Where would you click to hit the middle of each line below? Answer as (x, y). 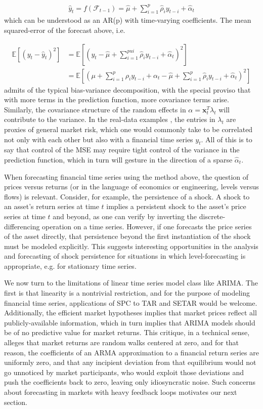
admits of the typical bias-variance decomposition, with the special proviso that (127, 89)
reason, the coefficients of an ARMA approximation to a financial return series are (131, 352)
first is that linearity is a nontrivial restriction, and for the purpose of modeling (127, 293)
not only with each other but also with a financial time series (99, 139)
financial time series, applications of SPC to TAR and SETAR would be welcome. (131, 302)
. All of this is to (227, 139)
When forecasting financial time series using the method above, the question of (126, 176)
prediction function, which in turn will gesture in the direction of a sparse (118, 159)
